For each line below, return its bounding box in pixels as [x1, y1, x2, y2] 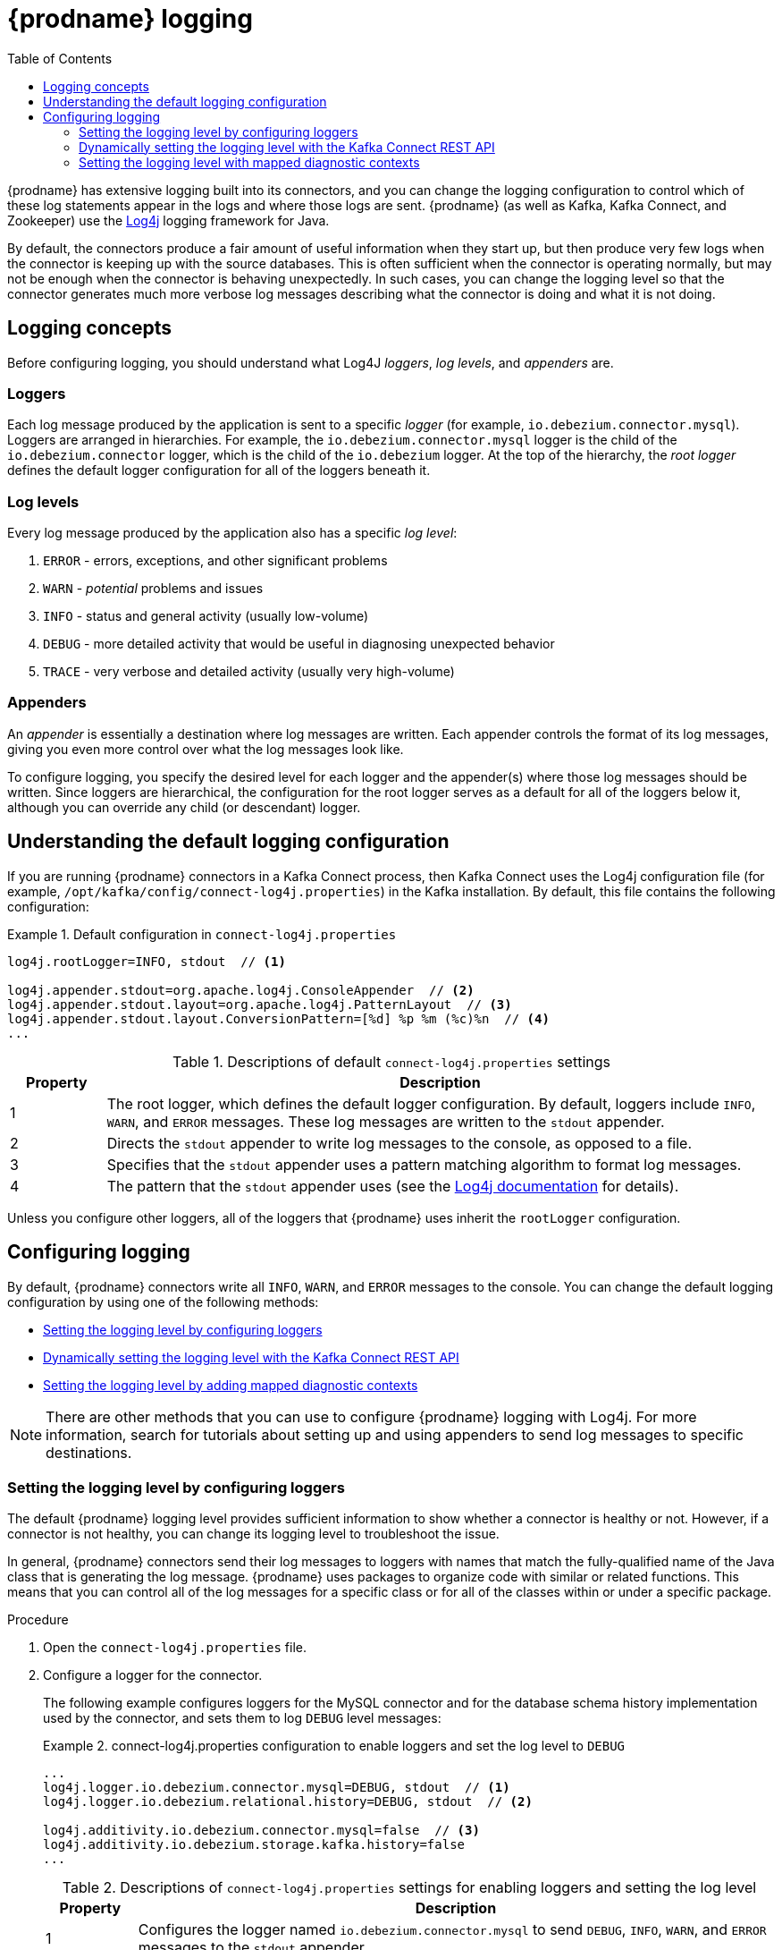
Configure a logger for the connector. [43, 1667, 263, 1683]
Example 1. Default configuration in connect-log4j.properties [7, 926, 397, 942]
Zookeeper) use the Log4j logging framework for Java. [7, 212, 330, 228]
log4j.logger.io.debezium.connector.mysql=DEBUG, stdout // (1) [43, 1780, 510, 1795]
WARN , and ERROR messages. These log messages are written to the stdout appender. [106, 1112, 665, 1131]
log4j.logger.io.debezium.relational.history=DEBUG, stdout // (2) [43, 1794, 533, 1810]
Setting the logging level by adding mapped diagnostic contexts [43, 1377, 418, 1393]
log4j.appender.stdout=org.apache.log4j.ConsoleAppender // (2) [7, 982, 475, 997]
